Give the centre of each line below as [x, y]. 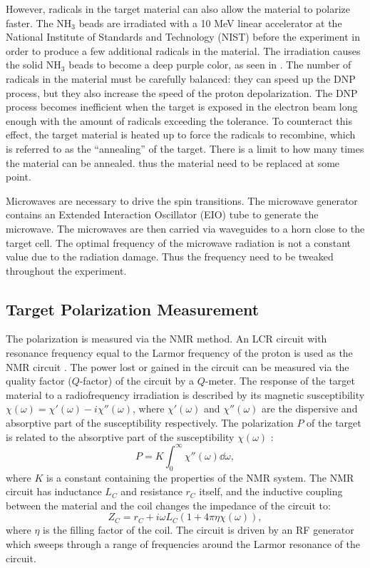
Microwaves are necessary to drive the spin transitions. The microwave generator [182, 200]
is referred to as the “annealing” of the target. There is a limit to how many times [185, 148]
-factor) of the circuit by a [137, 381]
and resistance [151, 491]
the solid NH [34, 65]
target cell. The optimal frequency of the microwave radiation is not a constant [179, 242]
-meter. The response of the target [280, 381]
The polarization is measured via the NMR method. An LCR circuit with [166, 339]
